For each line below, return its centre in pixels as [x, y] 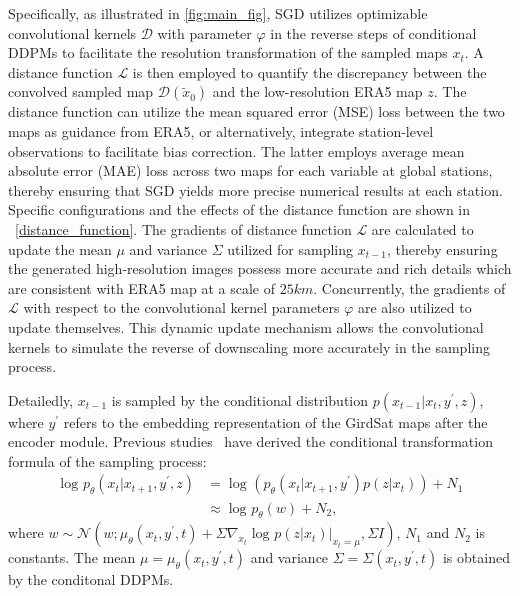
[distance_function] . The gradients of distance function [183, 228]
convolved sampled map [81, 91]
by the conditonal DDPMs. [91, 579]
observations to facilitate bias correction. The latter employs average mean [236, 150]
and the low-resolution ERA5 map [317, 91]
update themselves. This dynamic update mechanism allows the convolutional [246, 326]
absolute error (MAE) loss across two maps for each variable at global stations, [250, 170]
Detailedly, [41, 399]
